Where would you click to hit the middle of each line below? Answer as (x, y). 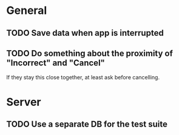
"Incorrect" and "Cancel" (56, 63)
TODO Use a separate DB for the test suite (87, 124)
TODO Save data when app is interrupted (85, 33)
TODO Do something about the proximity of (89, 53)
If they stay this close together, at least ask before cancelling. (83, 77)
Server (24, 102)
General (27, 11)
